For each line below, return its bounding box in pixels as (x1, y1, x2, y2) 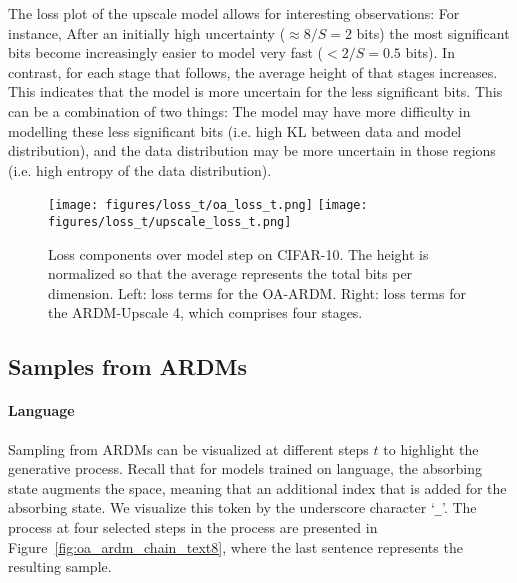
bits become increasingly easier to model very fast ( (8, 42, 323, 63)
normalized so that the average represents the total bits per (48, 263, 413, 284)
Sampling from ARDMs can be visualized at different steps (8, 438, 369, 459)
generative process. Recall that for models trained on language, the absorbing (8, 458, 482, 479)
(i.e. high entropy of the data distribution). (8, 159, 272, 180)
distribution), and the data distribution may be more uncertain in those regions (8, 140, 496, 161)
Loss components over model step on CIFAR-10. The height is (48, 243, 429, 264)
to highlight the (383, 438, 479, 459)
